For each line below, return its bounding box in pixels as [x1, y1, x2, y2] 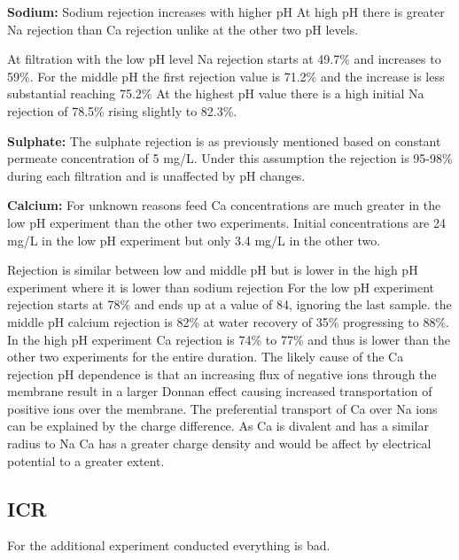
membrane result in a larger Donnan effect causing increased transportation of [7, 382, 432, 401]
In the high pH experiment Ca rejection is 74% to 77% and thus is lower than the [7, 330, 451, 348]
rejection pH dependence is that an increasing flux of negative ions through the [7, 364, 437, 383]
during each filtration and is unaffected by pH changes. [7, 166, 306, 184]
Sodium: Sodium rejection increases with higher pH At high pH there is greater [7, 3, 445, 20]
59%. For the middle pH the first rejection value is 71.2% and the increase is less [7, 66, 445, 85]
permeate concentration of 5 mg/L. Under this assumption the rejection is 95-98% [7, 149, 453, 167]
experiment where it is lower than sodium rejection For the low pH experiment [7, 277, 435, 296]
